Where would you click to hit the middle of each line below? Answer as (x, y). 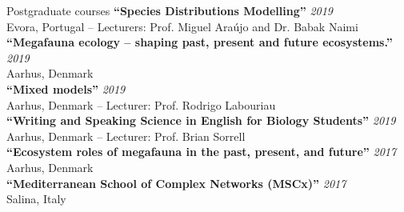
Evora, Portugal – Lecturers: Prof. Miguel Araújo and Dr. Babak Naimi (182, 26)
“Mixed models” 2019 (66, 88)
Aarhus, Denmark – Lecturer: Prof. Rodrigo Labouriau (141, 104)
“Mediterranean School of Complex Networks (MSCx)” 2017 (176, 183)
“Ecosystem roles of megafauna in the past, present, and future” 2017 (202, 152)
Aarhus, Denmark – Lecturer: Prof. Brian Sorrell (126, 136)
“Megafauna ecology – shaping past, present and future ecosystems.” (200, 42)
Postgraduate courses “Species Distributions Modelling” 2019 (170, 10)
